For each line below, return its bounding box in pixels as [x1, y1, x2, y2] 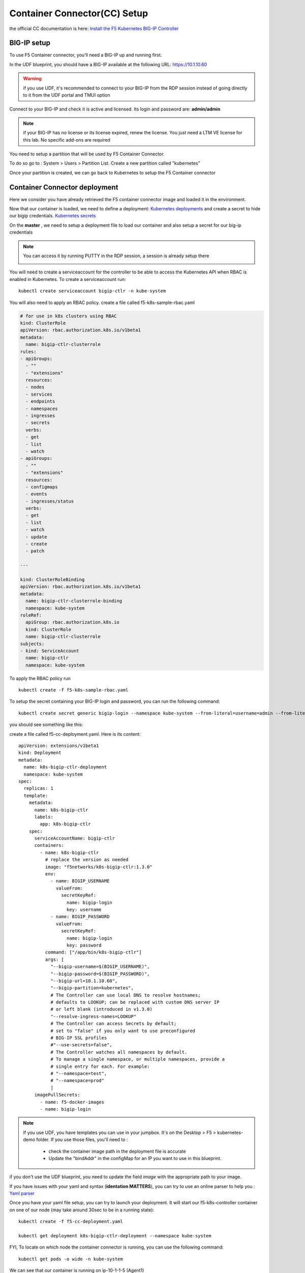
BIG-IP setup [9, 39, 51, 47]
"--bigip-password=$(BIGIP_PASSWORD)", [50, 971, 150, 977]
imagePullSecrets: [34, 1092, 80, 1098]
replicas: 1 [23, 786, 53, 791]
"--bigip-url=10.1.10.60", [50, 978, 118, 984]
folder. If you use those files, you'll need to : [36, 1137, 128, 1143]
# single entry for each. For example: [50, 1063, 150, 1069]
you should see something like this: [9, 722, 83, 728]
